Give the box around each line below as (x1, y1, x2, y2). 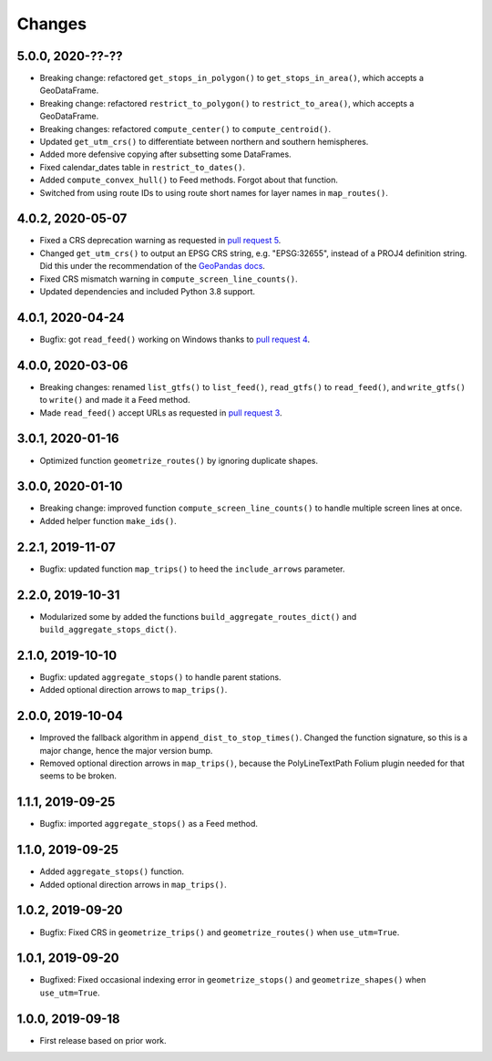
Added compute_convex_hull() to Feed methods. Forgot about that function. (39, 174, 339, 186)
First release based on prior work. (39, 1035, 168, 1046)
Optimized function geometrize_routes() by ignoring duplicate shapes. (39, 455, 319, 466)
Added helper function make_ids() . (39, 515, 177, 526)
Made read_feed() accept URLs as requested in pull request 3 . (39, 407, 282, 418)
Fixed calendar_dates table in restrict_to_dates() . (39, 161, 246, 172)
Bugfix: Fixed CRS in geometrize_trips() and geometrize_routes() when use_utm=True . (39, 926, 400, 938)
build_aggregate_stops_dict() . (39, 624, 178, 635)
